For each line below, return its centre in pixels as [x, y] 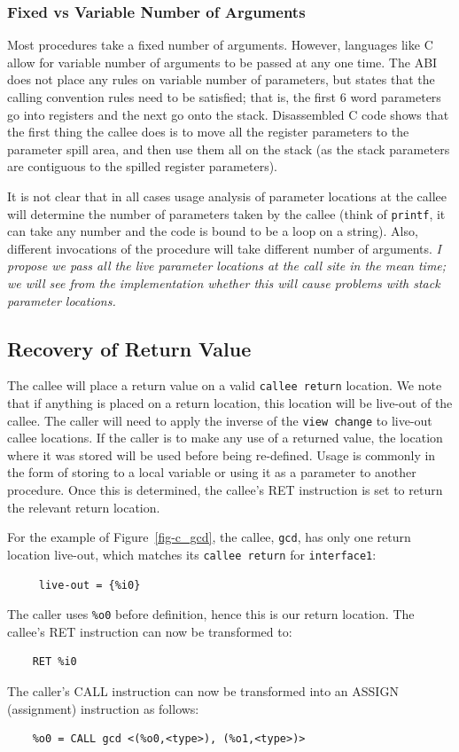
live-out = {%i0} [89, 585]
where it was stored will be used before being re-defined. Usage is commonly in [222, 454]
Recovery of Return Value [129, 348]
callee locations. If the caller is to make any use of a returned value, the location [225, 438]
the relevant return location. [84, 507]
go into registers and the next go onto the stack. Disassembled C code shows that [228, 114]
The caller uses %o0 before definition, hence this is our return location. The [211, 614]
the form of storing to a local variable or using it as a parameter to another [212, 472]
